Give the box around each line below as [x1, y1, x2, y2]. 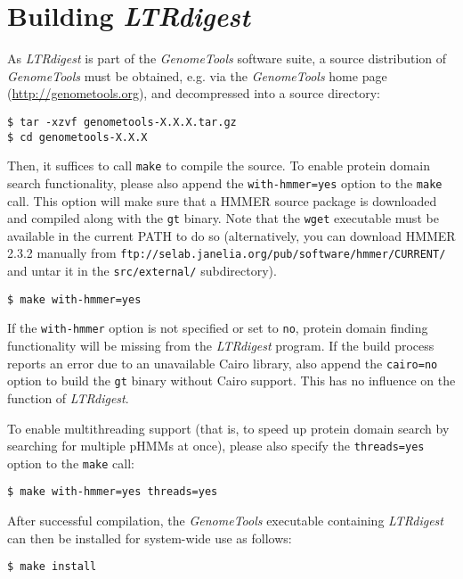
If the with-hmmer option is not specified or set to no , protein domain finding [7, 318, 428, 337]
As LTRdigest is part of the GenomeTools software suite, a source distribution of [7, 49, 447, 68]
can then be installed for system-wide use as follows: [7, 528, 292, 547]
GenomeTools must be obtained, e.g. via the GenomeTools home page [7, 66, 387, 85]
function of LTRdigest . [7, 388, 129, 407]
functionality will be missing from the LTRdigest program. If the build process [7, 336, 435, 354]
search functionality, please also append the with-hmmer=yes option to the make [7, 173, 443, 192]
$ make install [7, 560, 97, 574]
